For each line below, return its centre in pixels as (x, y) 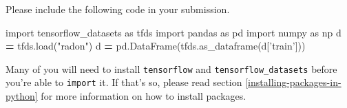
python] (22, 96)
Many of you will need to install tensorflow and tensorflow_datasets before (171, 68)
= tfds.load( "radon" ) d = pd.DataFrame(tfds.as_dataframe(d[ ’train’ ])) (156, 46)
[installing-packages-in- (293, 82)
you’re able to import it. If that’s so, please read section (124, 82)
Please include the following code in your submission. (118, 9)
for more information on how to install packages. (144, 96)
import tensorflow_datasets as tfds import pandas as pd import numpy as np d (173, 32)
